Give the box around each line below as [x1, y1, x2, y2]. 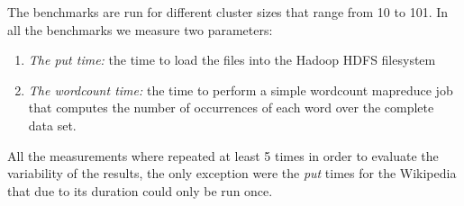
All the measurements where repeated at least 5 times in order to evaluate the [7, 146, 439, 165]
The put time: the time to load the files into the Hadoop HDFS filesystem [28, 50, 436, 69]
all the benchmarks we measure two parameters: [7, 20, 273, 39]
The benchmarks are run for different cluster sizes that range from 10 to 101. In [7, 3, 449, 21]
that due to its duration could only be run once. [7, 181, 273, 200]
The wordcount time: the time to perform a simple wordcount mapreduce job [28, 80, 453, 99]
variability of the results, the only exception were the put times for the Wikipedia [7, 164, 457, 183]
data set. [28, 115, 77, 134]
